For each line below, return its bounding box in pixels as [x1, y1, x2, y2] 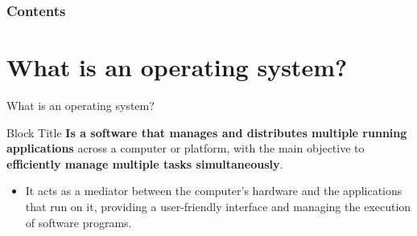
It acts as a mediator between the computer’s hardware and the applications [25, 182, 403, 199]
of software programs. [25, 214, 132, 230]
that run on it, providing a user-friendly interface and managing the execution [25, 197, 411, 214]
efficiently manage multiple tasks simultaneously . [6, 155, 283, 172]
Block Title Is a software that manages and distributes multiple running [6, 124, 407, 140]
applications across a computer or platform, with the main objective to [6, 140, 365, 157]
